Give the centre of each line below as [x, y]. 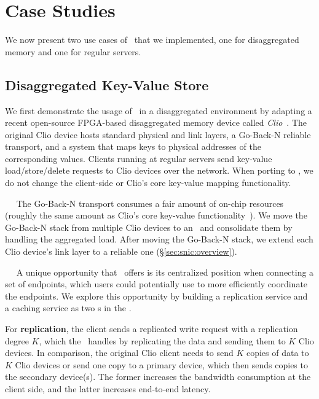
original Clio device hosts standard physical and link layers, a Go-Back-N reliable [158, 134]
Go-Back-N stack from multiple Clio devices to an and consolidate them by [149, 227]
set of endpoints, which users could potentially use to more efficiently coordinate [156, 284]
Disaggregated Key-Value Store [107, 84]
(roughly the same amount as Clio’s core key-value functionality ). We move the [156, 215]
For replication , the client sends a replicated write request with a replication [152, 329]
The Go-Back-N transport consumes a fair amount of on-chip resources [150, 203]
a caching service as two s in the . [68, 308]
